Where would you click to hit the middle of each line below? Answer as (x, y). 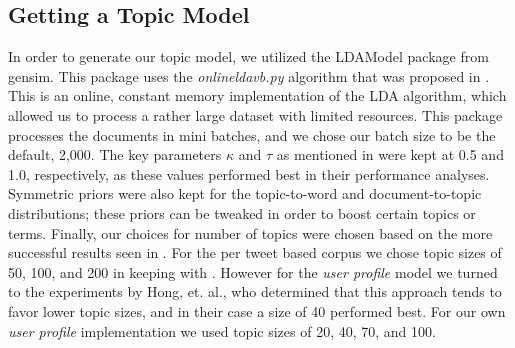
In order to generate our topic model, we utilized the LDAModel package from (248, 56)
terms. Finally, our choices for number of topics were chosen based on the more (250, 232)
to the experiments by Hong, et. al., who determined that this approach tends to (255, 291)
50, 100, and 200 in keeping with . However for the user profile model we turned (253, 271)
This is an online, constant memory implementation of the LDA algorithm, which (257, 95)
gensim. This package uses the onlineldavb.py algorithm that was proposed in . (249, 75)
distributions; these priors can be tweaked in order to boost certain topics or (242, 212)
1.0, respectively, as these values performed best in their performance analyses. (249, 173)
